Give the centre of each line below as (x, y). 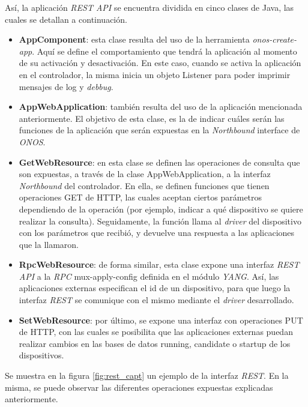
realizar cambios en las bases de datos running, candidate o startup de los (155, 343)
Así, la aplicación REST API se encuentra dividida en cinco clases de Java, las (149, 7)
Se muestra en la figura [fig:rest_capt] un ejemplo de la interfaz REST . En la (147, 375)
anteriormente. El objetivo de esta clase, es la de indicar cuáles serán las (152, 118)
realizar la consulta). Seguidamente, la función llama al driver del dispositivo (160, 221)
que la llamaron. (49, 244)
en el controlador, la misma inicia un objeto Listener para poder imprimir (155, 74)
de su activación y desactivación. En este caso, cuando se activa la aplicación (160, 63)
